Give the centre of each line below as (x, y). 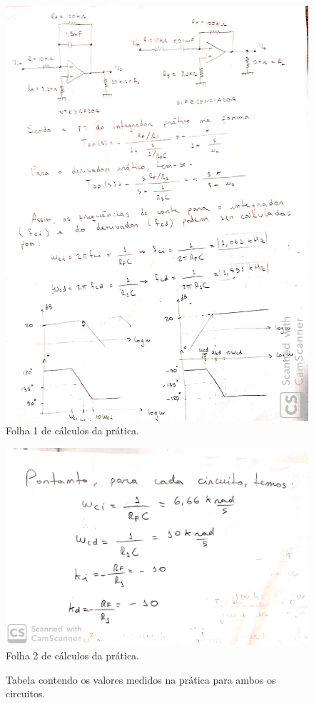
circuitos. (26, 693)
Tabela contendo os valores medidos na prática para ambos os (141, 679)
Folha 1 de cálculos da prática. (72, 430)
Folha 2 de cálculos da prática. (72, 655)
